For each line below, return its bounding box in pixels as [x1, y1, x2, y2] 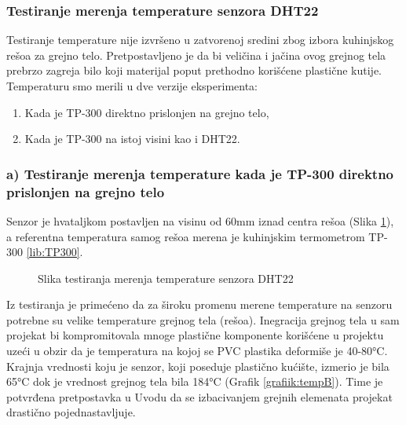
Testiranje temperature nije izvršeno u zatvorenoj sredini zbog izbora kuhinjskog [6, 31, 394, 48]
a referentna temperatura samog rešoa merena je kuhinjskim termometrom [6, 228, 365, 244]
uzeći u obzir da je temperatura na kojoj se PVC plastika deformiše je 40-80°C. [6, 343, 388, 359]
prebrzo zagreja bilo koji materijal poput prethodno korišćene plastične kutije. [6, 62, 382, 79]
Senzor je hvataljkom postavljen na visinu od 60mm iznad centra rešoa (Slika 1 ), [6, 212, 394, 229]
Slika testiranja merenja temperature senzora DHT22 [38, 269, 294, 286]
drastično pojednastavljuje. [6, 404, 136, 420]
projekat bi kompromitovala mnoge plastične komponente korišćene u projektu [6, 327, 384, 343]
